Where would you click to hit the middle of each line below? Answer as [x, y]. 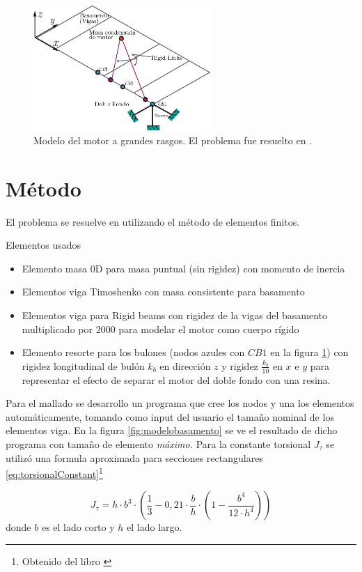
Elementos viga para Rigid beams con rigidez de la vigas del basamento [175, 315]
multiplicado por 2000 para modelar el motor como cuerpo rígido [160, 328]
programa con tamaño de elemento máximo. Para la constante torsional [158, 443]
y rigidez [240, 365]
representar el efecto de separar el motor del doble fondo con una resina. [176, 379]
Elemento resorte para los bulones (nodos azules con [133, 352]
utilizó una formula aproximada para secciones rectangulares [134, 457]
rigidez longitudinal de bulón [83, 365]
